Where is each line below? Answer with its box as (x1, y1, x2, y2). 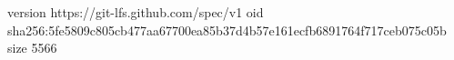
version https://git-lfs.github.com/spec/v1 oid (7, 3, 264, 21)
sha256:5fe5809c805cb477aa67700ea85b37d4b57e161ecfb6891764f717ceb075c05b (7, 20, 447, 39)
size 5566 (7, 38, 57, 57)
